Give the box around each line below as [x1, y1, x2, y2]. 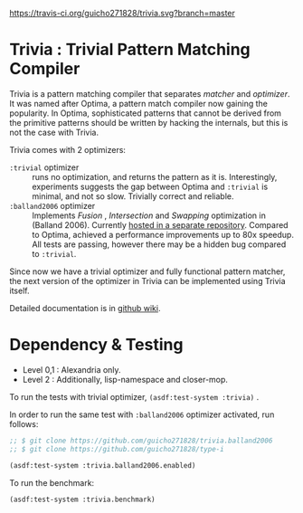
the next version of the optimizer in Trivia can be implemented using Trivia [9, 275, 287, 286]
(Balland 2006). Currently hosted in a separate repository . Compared [32, 219, 289, 230]
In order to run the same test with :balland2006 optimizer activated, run [9, 409, 275, 420]
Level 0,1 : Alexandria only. [22, 364, 121, 375]
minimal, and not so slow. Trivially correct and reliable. [32, 190, 234, 202]
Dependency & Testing [9, 335, 184, 356]
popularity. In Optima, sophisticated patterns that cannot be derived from [9, 108, 282, 119]
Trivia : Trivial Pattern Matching [9, 40, 251, 60]
